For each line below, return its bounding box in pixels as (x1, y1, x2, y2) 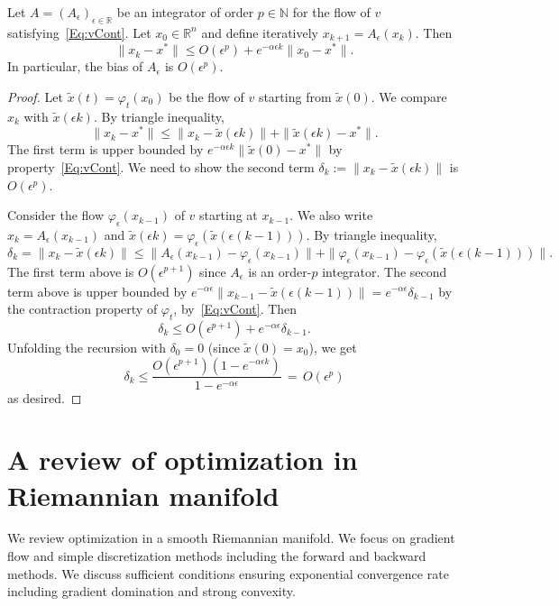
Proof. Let (7, 87, 63, 106)
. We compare (371, 87, 447, 106)
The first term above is (7, 262, 134, 280)
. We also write (289, 206, 373, 225)
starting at (199, 206, 258, 225)
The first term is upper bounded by (7, 140, 204, 159)
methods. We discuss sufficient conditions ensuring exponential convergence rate (7, 564, 449, 583)
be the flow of (169, 87, 244, 106)
